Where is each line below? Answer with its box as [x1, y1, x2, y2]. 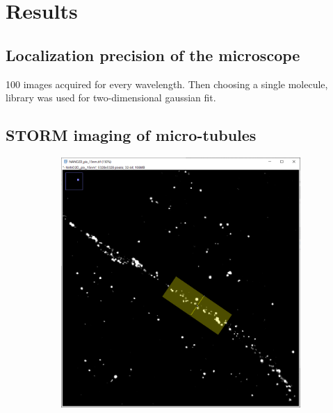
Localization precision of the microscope [6, 44, 300, 65]
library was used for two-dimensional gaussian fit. [6, 90, 216, 105]
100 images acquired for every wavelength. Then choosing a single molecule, [6, 76, 328, 91]
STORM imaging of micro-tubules [6, 124, 257, 146]
